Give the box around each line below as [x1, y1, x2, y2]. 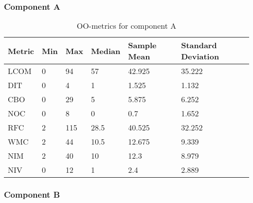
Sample [128, 39, 157, 51]
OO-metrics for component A [76, 20, 177, 32]
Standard [181, 39, 217, 51]
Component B [4, 188, 60, 201]
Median [90, 45, 121, 56]
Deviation [181, 51, 219, 62]
